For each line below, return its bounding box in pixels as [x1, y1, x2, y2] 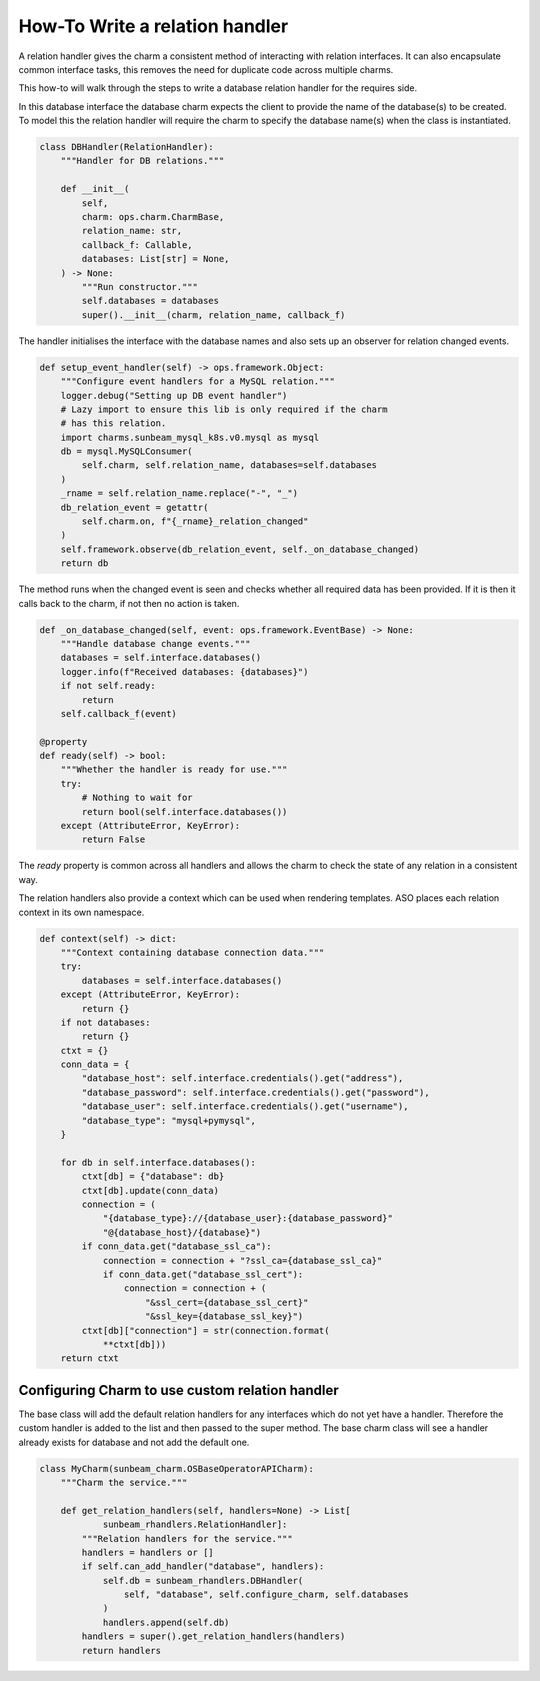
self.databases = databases [81, 295, 220, 307]
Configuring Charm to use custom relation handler [18, 1381, 339, 1399]
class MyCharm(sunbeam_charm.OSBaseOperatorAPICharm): [39, 1463, 314, 1474]
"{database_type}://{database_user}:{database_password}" [102, 1213, 394, 1224]
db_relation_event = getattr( [60, 501, 209, 513]
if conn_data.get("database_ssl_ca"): [81, 1241, 272, 1252]
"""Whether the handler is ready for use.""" [60, 764, 288, 775]
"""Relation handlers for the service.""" [81, 1533, 294, 1544]
